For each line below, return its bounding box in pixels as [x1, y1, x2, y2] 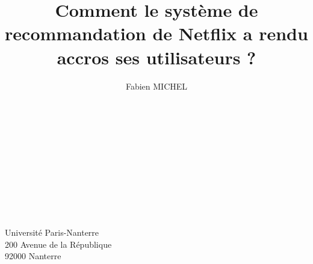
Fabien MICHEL [125, 79, 188, 92]
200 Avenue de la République [5, 238, 112, 250]
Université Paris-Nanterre [5, 226, 99, 239]
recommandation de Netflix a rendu [5, 21, 308, 46]
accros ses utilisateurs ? [57, 45, 256, 69]
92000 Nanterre [5, 250, 61, 262]
